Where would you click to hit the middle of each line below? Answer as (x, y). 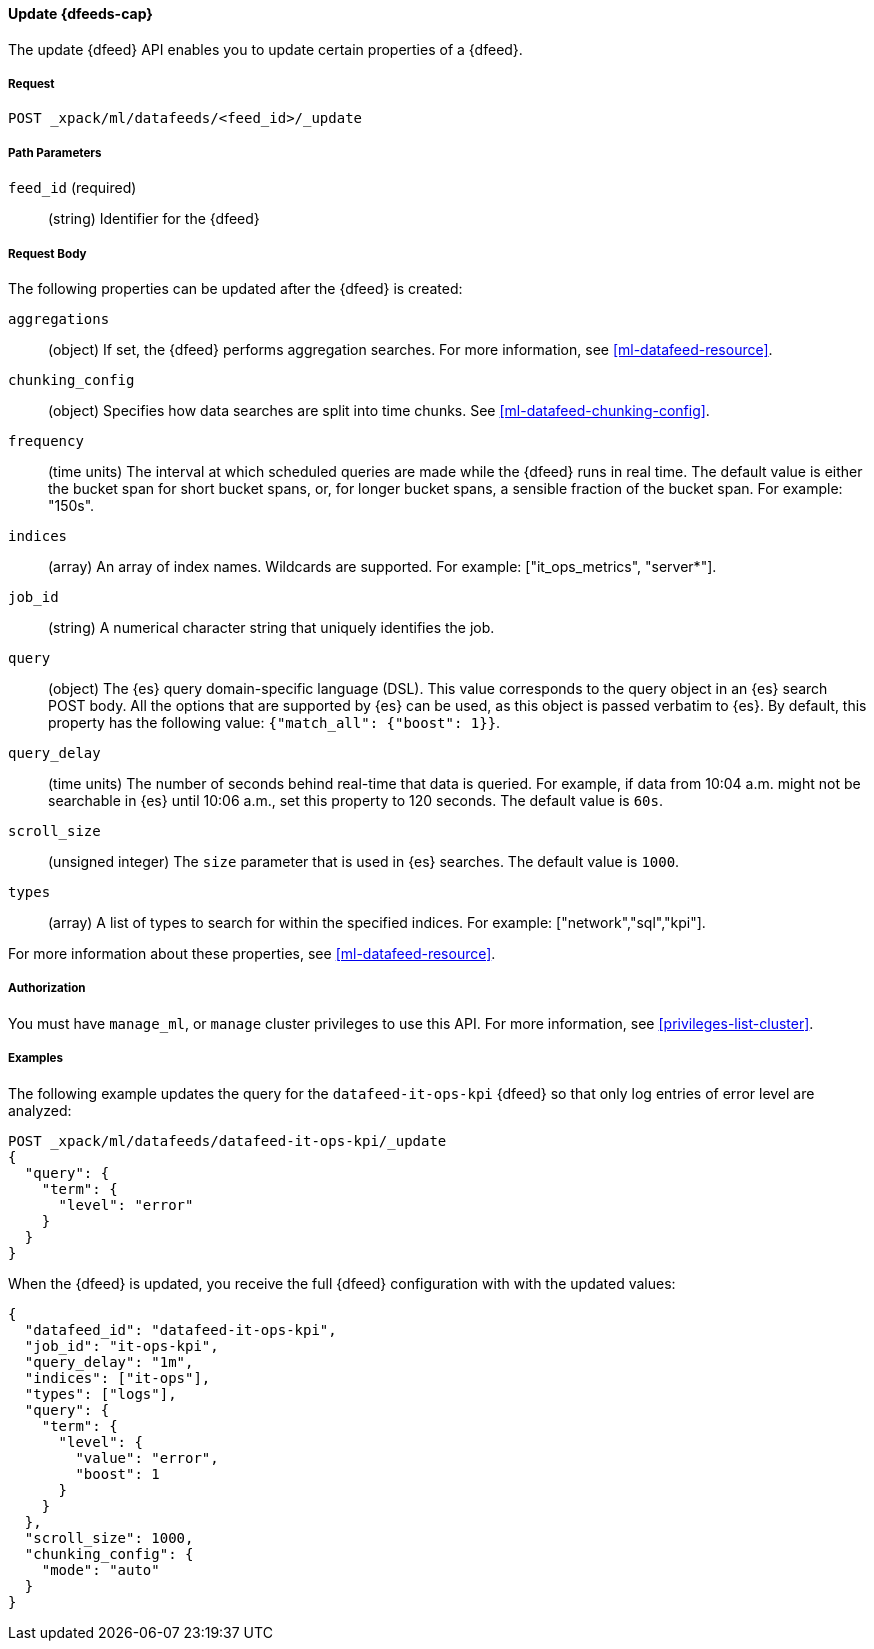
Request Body (47, 253)
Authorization (47, 988)
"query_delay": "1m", (109, 1361)
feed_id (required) (72, 188)
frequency (46, 440)
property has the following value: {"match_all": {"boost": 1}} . (274, 722)
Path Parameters (55, 152)
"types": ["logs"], (100, 1393)
